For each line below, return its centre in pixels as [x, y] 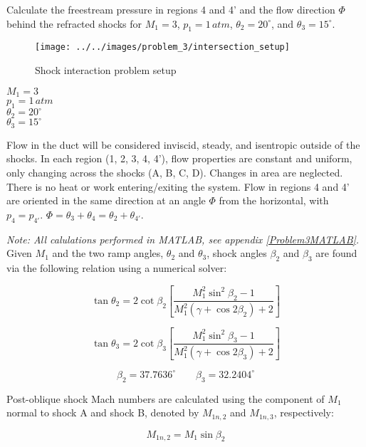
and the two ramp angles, [108, 253]
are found [336, 253]
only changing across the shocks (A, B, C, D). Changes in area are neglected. [175, 172]
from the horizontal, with [274, 200]
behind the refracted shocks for [74, 23]
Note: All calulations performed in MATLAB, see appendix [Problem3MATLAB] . [183, 239]
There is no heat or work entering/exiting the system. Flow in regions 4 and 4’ [178, 186]
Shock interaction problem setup [106, 70]
